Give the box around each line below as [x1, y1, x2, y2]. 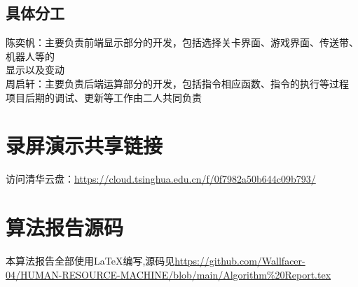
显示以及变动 [6, 62, 64, 77]
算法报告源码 [6, 213, 124, 241]
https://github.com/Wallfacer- [174, 253, 305, 268]
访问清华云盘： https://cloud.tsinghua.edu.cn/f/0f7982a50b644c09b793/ [6, 171, 316, 186]
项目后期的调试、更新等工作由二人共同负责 [6, 90, 202, 104]
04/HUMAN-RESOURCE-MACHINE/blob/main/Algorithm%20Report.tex [6, 267, 331, 281]
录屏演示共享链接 [6, 131, 163, 160]
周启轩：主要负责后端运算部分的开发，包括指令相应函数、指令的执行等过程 [6, 76, 349, 90]
